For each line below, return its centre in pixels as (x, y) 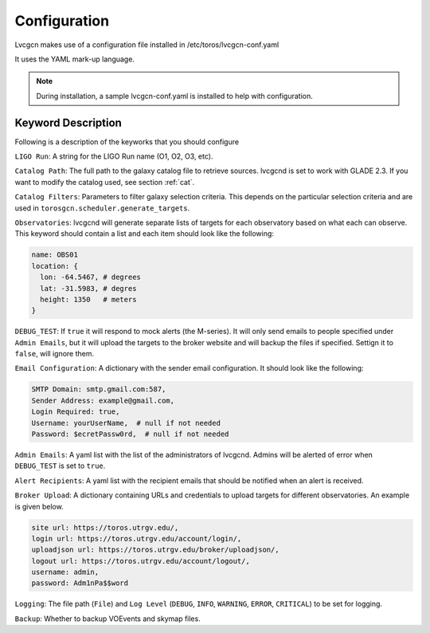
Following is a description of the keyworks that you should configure (127, 142)
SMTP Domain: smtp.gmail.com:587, (99, 389)
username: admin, (65, 572)
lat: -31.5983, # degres (88, 288)
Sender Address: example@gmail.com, (103, 400)
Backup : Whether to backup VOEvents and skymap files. (107, 619)
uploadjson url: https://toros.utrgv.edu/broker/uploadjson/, (155, 550)
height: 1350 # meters (88, 299)
